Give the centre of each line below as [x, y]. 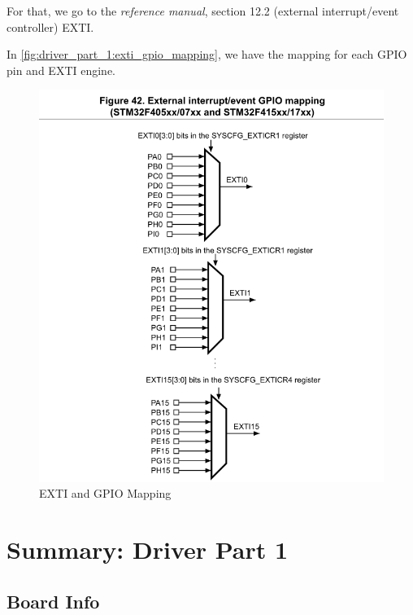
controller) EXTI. [50, 26]
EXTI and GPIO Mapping [105, 493]
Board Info [53, 601]
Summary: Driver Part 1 [148, 549]
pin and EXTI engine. [61, 70]
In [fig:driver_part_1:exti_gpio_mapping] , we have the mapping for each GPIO [207, 54]
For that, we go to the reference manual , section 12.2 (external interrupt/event [203, 11]
